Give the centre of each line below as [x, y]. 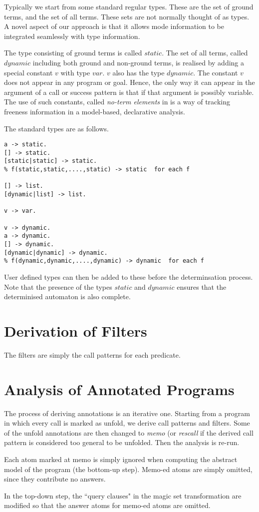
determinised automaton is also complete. [67, 296]
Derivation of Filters [76, 330]
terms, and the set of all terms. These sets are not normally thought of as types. [127, 16]
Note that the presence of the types [58, 286]
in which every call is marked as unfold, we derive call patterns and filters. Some [127, 423]
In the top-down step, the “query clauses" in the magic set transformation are [123, 495]
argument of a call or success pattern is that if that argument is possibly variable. [129, 92]
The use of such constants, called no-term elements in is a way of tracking [117, 102]
